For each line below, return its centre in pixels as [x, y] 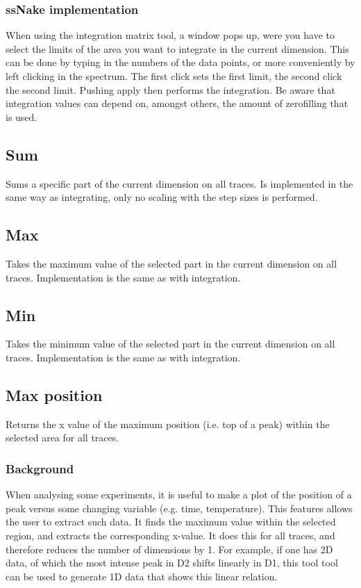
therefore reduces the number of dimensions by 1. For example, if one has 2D [169, 549]
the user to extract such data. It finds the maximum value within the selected [171, 522]
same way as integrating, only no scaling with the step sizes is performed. [162, 197]
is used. [22, 116]
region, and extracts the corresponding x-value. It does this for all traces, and [170, 535]
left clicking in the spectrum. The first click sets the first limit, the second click [174, 76]
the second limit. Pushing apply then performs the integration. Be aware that [170, 89]
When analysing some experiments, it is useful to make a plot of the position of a [179, 495]
